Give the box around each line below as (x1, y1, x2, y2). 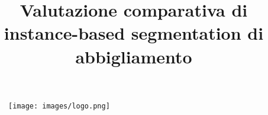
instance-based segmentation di (4, 21, 264, 45)
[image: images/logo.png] (8, 101, 110, 110)
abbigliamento (75, 44, 192, 68)
